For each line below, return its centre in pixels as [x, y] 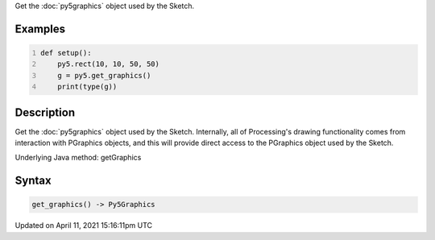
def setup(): [66, 53]
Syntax [33, 181]
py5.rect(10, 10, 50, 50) [109, 64]
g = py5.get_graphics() [104, 75]
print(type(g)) [87, 87]
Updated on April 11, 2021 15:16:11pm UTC [84, 226]
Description [45, 112]
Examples [40, 29]
